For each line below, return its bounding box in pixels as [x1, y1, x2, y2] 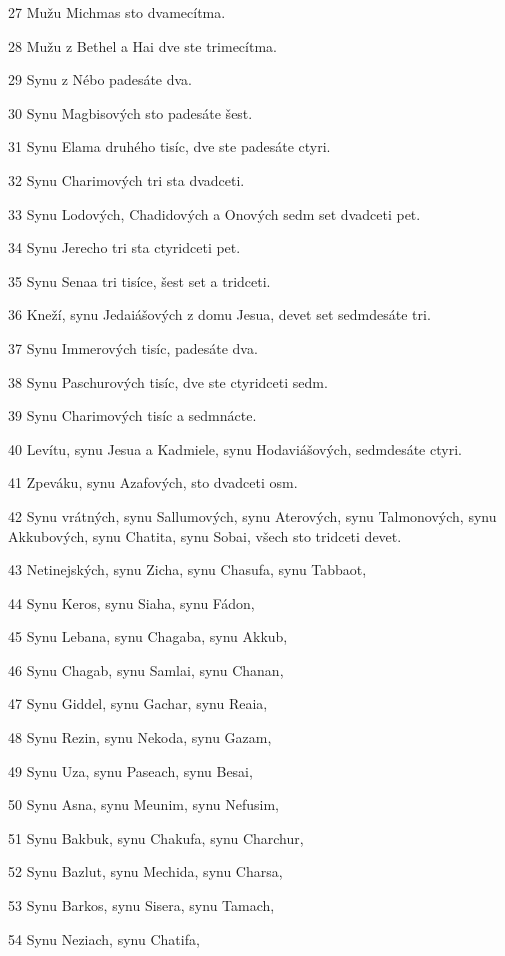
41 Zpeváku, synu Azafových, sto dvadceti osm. [8, 472, 298, 493]
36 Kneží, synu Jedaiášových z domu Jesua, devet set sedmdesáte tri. [8, 304, 431, 325]
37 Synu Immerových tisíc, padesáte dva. [8, 337, 258, 358]
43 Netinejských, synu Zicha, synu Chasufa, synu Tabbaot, [8, 559, 367, 580]
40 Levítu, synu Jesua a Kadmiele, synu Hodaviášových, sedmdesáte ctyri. [8, 438, 462, 459]
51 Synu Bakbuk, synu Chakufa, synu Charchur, [8, 827, 304, 848]
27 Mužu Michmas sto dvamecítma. [8, 2, 226, 22]
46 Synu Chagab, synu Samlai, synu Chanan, [8, 659, 284, 680]
